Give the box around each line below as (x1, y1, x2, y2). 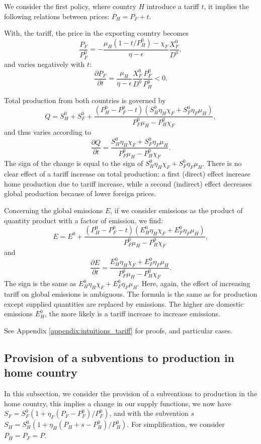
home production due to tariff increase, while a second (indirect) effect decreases (4, 178, 252, 189)
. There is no (202, 158, 242, 168)
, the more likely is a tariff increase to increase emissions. (44, 308, 220, 319)
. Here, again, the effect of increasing (137, 278, 250, 289)
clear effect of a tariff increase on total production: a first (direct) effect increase (4, 168, 251, 179)
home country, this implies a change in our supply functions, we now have (4, 398, 231, 408)
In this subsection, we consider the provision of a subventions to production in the (4, 388, 257, 399)
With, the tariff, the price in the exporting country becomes (4, 28, 189, 38)
